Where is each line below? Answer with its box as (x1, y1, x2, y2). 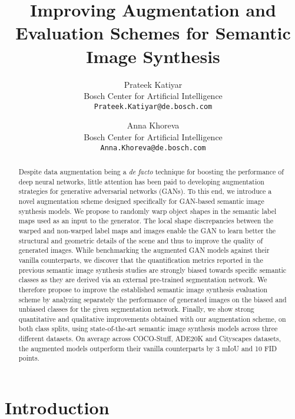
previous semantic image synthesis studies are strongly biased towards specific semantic (18, 265, 287, 275)
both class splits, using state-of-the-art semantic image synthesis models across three (18, 324, 278, 334)
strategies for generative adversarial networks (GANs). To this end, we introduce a (18, 186, 272, 196)
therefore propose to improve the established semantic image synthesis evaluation (18, 284, 268, 294)
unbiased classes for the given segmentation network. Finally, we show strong (18, 304, 254, 314)
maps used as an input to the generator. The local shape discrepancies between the (18, 216, 273, 226)
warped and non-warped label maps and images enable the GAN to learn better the (18, 225, 276, 235)
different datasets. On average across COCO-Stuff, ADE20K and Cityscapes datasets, (18, 334, 281, 344)
